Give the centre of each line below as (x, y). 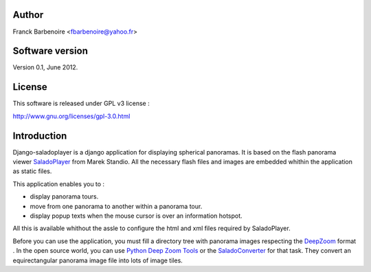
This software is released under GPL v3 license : (81, 104)
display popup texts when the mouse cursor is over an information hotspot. (136, 216)
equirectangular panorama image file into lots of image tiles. (98, 260)
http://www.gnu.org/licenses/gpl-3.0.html (71, 116)
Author (28, 15)
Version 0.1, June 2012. (45, 67)
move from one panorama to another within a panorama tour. (116, 206)
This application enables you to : (59, 184)
